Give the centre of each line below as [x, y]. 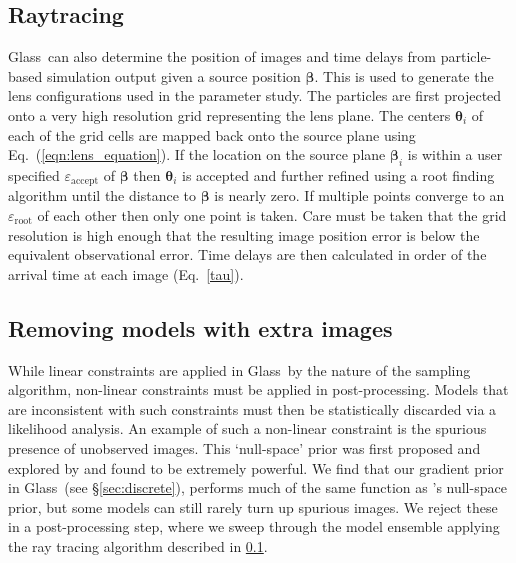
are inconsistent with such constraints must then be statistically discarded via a [252, 408]
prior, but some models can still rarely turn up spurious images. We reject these [253, 506]
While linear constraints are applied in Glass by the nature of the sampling [239, 369]
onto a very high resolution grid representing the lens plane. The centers [229, 114]
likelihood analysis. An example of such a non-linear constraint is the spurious [247, 428]
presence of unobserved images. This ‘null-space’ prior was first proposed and [244, 447]
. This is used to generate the [404, 75]
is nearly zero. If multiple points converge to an [359, 195]
